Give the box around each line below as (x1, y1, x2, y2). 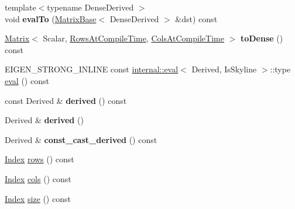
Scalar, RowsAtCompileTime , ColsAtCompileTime (43, 32, 224, 44)
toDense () (240, 32, 283, 44)
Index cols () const (5, 172, 71, 184)
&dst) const (175, 12, 218, 25)
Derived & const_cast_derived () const (5, 133, 157, 145)
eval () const (5, 74, 49, 86)
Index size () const (5, 192, 71, 204)
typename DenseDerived (47, 1, 134, 13)
